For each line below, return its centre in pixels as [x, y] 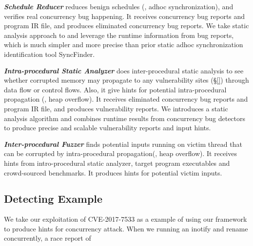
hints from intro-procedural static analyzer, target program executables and [117, 163]
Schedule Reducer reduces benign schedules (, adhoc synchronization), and [119, 6]
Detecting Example [53, 199]
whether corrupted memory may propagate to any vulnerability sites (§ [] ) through [126, 80]
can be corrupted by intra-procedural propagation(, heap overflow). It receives [120, 153]
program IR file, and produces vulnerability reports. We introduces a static [116, 108]
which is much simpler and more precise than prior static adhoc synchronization [124, 44]
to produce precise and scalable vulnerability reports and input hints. [107, 128]
